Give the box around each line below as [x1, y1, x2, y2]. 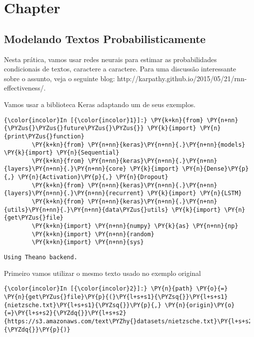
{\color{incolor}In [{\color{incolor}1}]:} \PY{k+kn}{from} [4, 116, 204, 124]
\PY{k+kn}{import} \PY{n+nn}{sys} [32, 239, 144, 246]
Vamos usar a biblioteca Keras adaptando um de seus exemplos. [4, 99, 196, 109]
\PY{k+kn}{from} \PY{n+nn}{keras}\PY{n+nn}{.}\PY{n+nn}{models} [32, 141, 245, 148]
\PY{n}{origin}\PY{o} [165, 301, 235, 309]
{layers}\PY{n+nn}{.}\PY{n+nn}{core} [4, 165, 127, 173]
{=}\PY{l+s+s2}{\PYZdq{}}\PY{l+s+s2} [4, 310, 127, 317]
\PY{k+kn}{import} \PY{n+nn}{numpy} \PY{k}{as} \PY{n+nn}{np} [32, 223, 238, 230]
